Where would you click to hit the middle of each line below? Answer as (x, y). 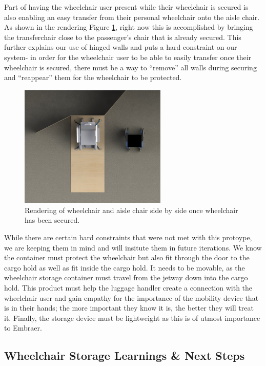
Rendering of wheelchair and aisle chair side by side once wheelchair (131, 210)
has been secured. (52, 220)
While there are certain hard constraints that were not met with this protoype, (128, 237)
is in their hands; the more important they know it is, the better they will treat (129, 308)
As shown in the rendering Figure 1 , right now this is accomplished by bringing (129, 27)
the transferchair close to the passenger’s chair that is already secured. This (123, 37)
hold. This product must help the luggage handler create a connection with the (128, 287)
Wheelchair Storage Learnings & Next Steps (125, 355)
